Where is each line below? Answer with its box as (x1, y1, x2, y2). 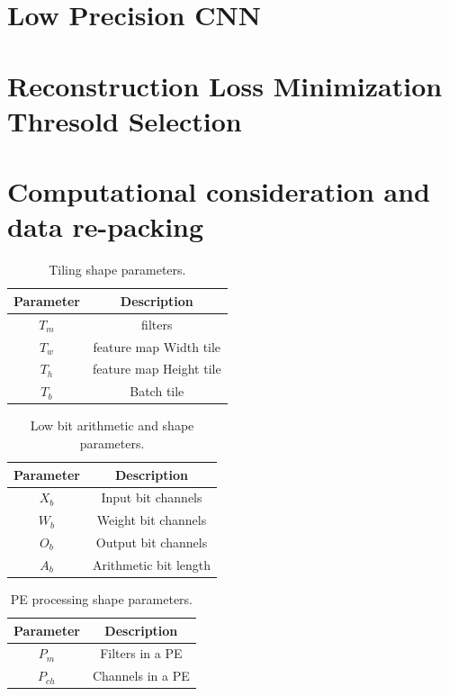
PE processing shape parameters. (10, 589, 193, 608)
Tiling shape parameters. (49, 260, 186, 279)
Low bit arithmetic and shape (30, 416, 194, 435)
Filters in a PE (100, 644, 183, 663)
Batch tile (130, 382, 184, 401)
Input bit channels (101, 488, 202, 507)
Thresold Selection (7, 102, 242, 139)
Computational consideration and (7, 173, 431, 210)
